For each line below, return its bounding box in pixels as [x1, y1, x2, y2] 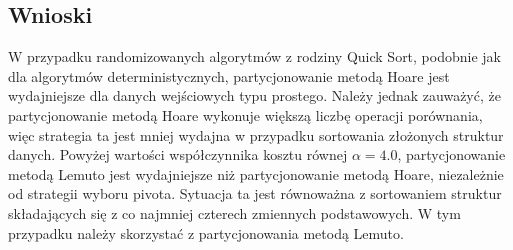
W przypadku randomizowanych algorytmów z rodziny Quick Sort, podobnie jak [8, 46, 501, 67]
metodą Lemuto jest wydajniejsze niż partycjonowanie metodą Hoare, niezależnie [8, 163, 504, 184]
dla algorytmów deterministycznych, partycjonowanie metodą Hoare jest [8, 65, 450, 86]
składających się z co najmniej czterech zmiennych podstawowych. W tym [8, 202, 461, 223]
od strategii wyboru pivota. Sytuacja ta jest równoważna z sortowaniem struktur [8, 183, 502, 204]
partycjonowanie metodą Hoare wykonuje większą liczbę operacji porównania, [8, 104, 483, 125]
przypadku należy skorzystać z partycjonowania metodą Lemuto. [8, 222, 404, 243]
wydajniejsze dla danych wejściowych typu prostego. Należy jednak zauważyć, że [8, 85, 501, 106]
